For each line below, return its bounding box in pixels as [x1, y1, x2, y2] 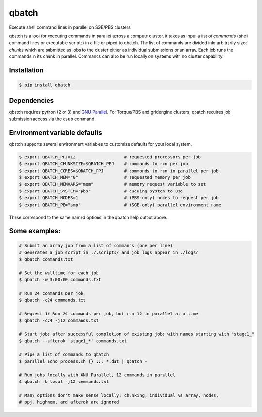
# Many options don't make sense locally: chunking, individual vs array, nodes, [19, 393, 219, 398]
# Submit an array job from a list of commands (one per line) [19, 243, 173, 248]
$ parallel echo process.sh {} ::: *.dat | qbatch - [19, 359, 147, 364]
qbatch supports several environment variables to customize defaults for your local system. [9, 141, 192, 147]
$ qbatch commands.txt [19, 257, 73, 262]
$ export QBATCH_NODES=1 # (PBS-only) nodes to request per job [19, 195, 219, 201]
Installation [9, 66, 44, 74]
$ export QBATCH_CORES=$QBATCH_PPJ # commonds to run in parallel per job [19, 168, 219, 174]
